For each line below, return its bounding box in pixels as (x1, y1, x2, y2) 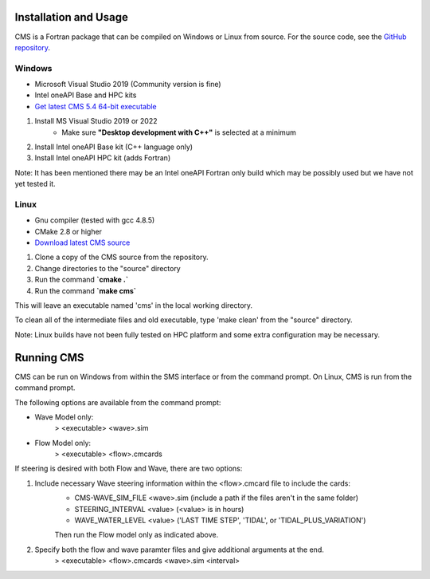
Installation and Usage (14, 10, 129, 24)
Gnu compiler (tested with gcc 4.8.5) (34, 215, 155, 225)
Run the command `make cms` (34, 286, 137, 295)
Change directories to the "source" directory (34, 263, 181, 273)
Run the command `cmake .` (34, 275, 129, 285)
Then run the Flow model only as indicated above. (54, 530, 219, 540)
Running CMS (14, 351, 84, 364)
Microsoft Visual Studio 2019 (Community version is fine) (34, 80, 222, 89)
